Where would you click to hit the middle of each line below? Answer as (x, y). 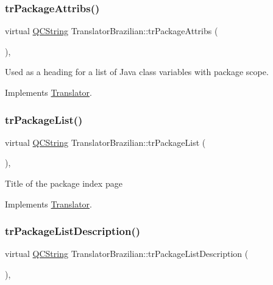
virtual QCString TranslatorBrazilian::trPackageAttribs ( (112, 31)
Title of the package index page (64, 183)
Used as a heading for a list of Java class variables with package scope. (137, 72)
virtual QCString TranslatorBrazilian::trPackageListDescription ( (127, 254)
